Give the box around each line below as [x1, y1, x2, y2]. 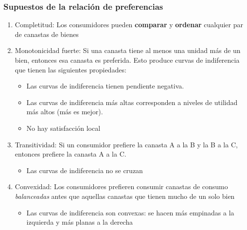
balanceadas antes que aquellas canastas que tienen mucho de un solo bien [15, 191, 235, 201]
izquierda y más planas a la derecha [26, 217, 133, 227]
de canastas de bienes [15, 29, 79, 39]
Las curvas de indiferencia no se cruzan [26, 165, 143, 175]
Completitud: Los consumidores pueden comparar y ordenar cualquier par [15, 19, 243, 30]
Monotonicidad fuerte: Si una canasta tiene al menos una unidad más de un [15, 45, 241, 55]
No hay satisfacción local [26, 123, 101, 133]
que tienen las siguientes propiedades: [15, 64, 126, 74]
